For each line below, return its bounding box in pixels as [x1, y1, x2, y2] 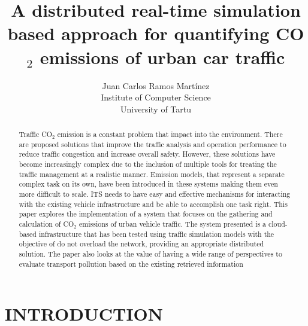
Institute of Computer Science [101, 91, 211, 103]
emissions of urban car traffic [40, 44, 285, 69]
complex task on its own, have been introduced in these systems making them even [19, 179, 278, 189]
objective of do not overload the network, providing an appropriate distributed [19, 239, 264, 249]
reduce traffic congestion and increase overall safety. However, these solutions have [19, 149, 276, 159]
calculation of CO [19, 218, 74, 228]
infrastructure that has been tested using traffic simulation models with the [38, 228, 274, 239]
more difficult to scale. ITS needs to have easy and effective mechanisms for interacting [19, 189, 291, 199]
